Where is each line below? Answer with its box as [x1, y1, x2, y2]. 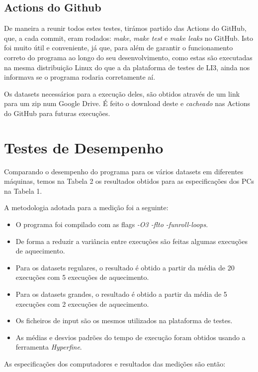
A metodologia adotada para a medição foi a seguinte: [4, 202, 169, 213]
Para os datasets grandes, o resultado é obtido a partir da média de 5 [15, 289, 227, 299]
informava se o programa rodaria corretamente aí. [4, 72, 156, 82]
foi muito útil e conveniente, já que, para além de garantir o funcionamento [4, 42, 233, 53]
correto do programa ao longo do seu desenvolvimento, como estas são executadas [4, 52, 253, 62]
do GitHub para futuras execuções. [4, 108, 110, 118]
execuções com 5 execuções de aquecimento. [15, 272, 149, 282]
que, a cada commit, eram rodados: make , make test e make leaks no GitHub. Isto [4, 32, 254, 43]
